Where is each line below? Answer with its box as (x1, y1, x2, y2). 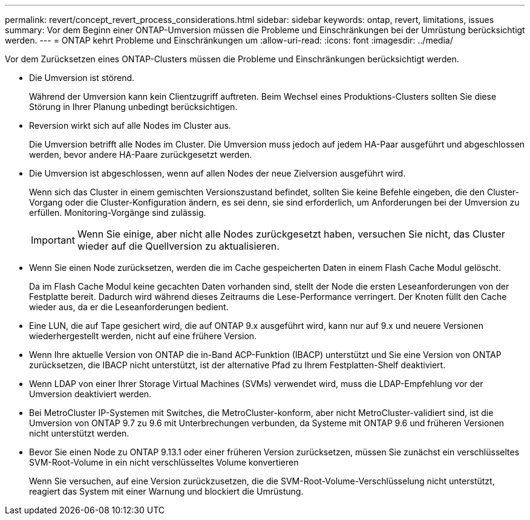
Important (31, 234, 75, 246)
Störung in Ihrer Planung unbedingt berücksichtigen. (29, 102, 238, 112)
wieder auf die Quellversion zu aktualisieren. (77, 240, 280, 252)
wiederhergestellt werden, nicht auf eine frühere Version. (29, 331, 257, 341)
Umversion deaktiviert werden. (29, 389, 152, 399)
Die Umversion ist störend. (29, 73, 135, 83)
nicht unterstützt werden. (29, 428, 129, 438)
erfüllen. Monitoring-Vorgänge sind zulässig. (29, 207, 206, 218)
